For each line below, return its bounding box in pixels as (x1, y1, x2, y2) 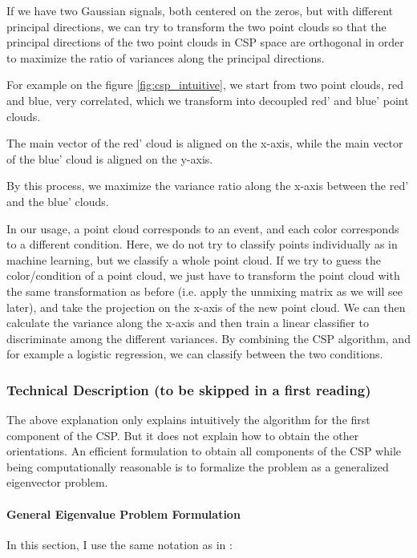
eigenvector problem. (6, 474, 108, 491)
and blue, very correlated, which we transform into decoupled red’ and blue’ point (6, 91, 409, 108)
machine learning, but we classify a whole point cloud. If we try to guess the (6, 251, 382, 268)
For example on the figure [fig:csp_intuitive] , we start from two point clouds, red (6, 76, 403, 93)
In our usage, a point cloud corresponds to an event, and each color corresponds (6, 220, 399, 237)
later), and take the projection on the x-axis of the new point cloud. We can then (6, 298, 406, 315)
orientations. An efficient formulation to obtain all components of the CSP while (6, 443, 402, 459)
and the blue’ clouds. (6, 192, 109, 209)
